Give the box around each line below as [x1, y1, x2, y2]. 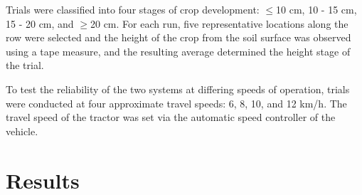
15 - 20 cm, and [6, 16, 74, 31]
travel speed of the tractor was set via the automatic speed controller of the [6, 110, 336, 125]
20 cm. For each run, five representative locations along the [90, 16, 348, 31]
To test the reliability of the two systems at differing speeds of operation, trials [6, 81, 350, 96]
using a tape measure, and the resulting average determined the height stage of [6, 43, 351, 58]
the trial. [6, 58, 44, 73]
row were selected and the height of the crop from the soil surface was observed [6, 30, 351, 45]
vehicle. [6, 123, 38, 138]
